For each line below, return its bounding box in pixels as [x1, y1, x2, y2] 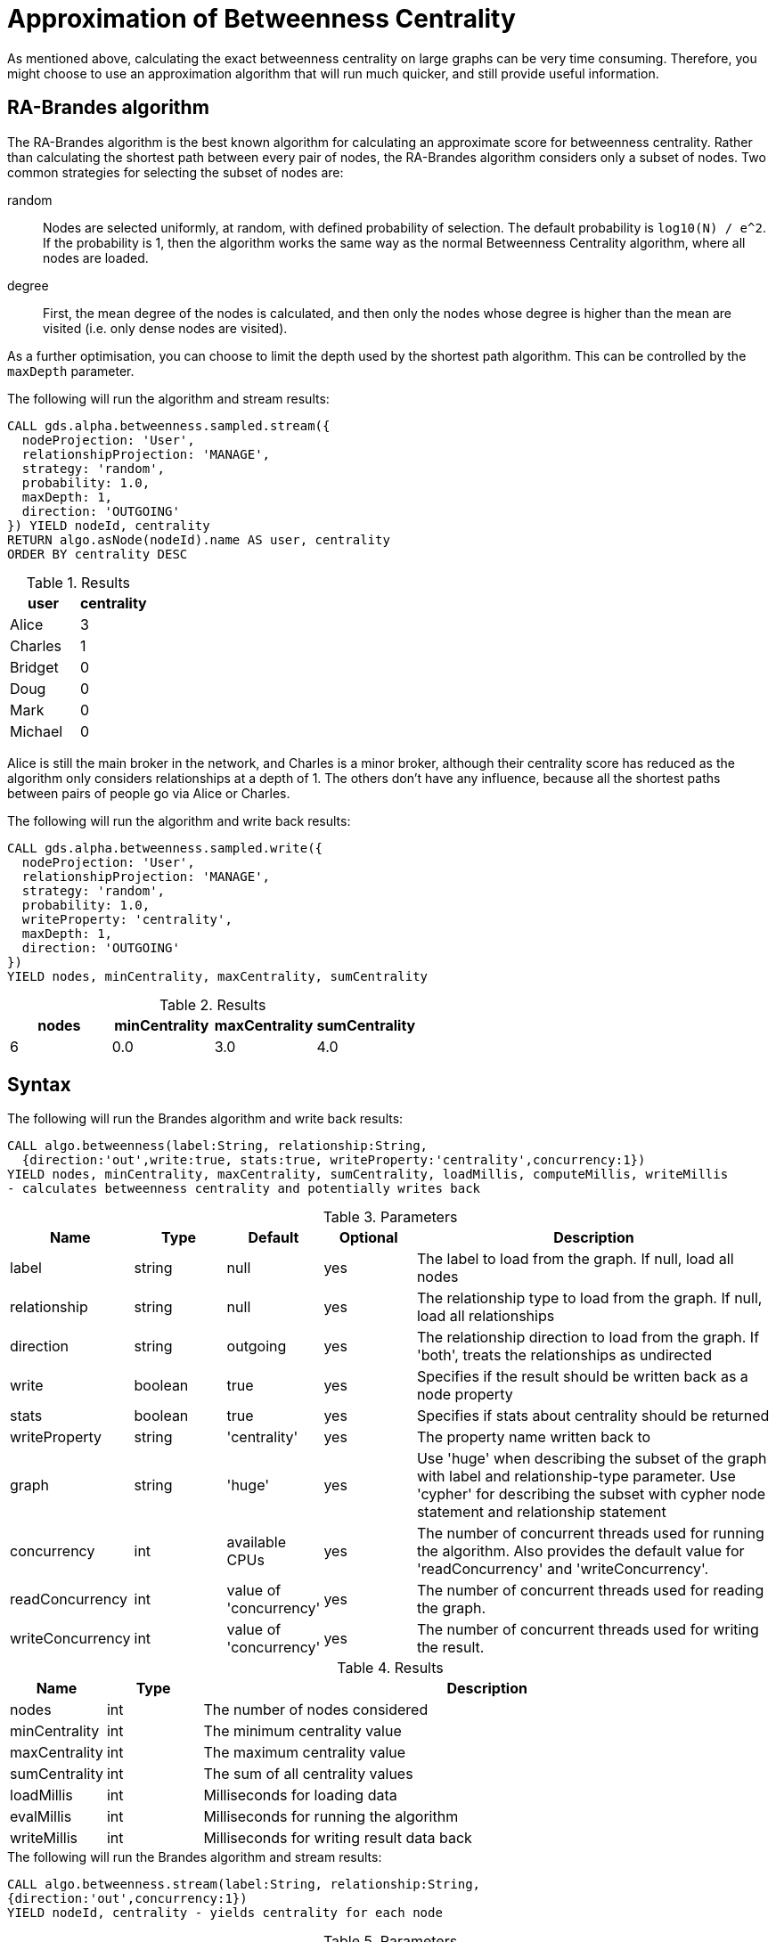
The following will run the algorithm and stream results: [7, 390, 330, 406]
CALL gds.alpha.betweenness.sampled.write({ [7, 840, 323, 855]
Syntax [7, 1073, 71, 1097]
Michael [10, 722, 63, 740]
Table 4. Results [337, 1659, 444, 1677]
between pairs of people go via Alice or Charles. [7, 785, 290, 801]
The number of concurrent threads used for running [416, 1524, 764, 1543]
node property [416, 1385, 513, 1404]
